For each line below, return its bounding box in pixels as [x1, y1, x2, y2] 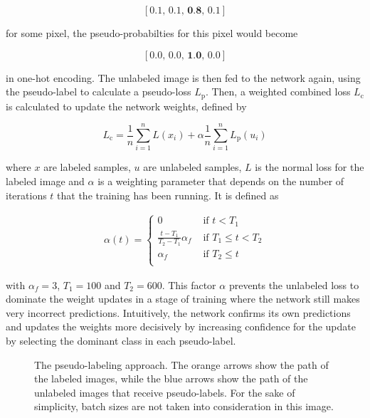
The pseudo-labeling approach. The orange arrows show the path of [34, 357, 329, 372]
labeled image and [6, 173, 85, 188]
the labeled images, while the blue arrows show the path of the [34, 371, 308, 386]
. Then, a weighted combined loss [205, 84, 351, 99]
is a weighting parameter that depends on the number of [97, 173, 344, 188]
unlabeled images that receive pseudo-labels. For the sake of [34, 385, 295, 399]
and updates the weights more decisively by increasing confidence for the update [6, 319, 356, 334]
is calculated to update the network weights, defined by [6, 98, 247, 113]
